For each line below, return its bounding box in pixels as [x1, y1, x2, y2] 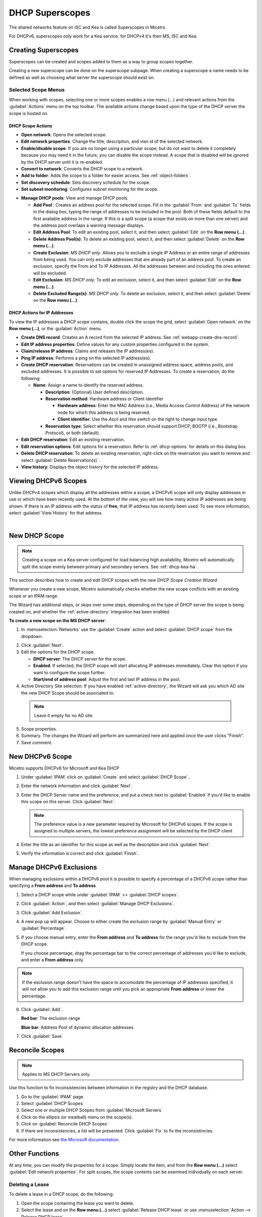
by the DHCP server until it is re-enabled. [21, 159, 103, 165]
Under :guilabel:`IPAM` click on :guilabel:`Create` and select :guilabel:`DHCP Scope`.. [21, 774, 191, 780]
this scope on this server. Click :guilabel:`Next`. [21, 799, 115, 805]
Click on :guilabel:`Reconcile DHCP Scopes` [21, 1121, 109, 1127]
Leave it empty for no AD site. [34, 712, 94, 718]
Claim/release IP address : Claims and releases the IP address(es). [21, 348, 155, 354]
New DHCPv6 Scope [9, 752, 72, 760]
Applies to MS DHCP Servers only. [22, 1071, 91, 1077]
